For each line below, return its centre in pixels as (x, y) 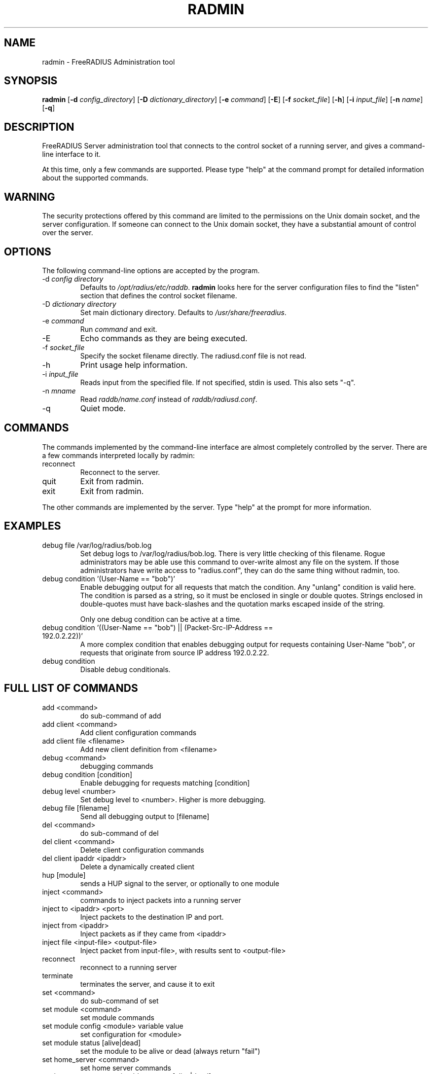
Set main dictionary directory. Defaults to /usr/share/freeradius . (183, 312)
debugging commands (117, 766)
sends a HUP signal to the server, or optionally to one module (180, 883)
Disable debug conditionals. (125, 669)
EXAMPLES (33, 526)
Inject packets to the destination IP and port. (152, 917)
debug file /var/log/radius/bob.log (97, 545)
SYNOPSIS (31, 81)
